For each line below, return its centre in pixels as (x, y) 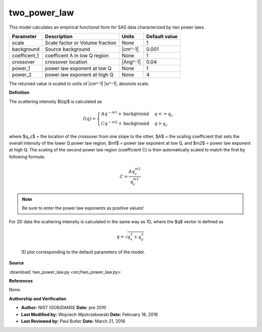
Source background (67, 49)
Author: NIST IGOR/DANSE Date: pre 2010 (64, 308)
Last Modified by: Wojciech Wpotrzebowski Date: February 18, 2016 (90, 314)
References (21, 281)
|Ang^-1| (131, 62)
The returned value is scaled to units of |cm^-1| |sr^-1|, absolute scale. (79, 83)
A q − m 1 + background (125, 113)
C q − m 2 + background (125, 123)
